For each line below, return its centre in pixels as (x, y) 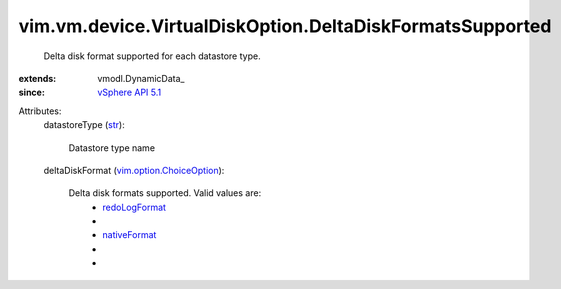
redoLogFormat (134, 207)
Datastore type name (111, 147)
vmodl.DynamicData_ (141, 78)
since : (31, 92)
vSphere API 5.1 (129, 92)
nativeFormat (129, 235)
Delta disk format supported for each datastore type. (152, 56)
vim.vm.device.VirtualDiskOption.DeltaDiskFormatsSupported (285, 26)
